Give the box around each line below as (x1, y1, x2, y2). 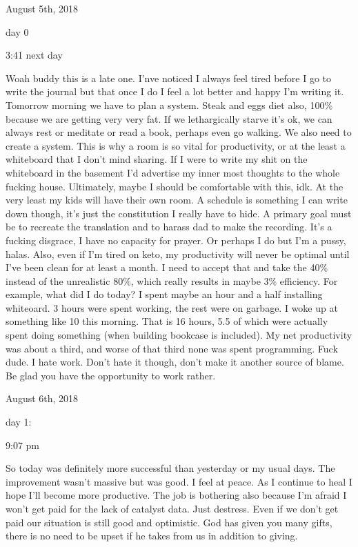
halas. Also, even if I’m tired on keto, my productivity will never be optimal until (6, 246, 350, 261)
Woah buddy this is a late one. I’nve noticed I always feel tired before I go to (6, 70, 332, 85)
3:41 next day (6, 48, 63, 62)
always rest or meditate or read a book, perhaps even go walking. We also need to (6, 125, 352, 139)
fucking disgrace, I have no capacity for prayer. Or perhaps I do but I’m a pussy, (6, 232, 346, 247)
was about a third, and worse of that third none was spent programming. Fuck (6, 341, 338, 355)
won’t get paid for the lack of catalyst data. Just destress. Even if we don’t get (6, 501, 339, 515)
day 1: (6, 415, 32, 429)
